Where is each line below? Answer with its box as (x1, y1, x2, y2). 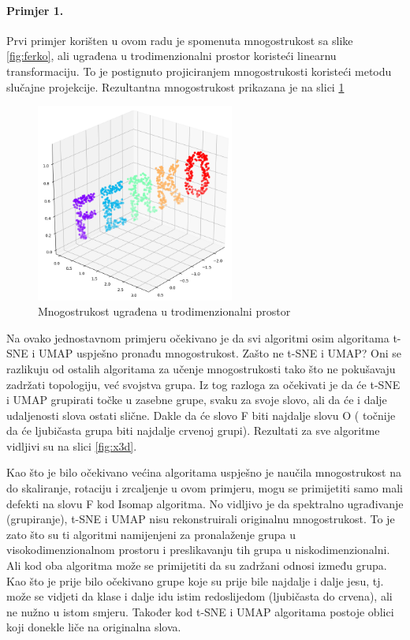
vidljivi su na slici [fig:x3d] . (6, 437, 137, 454)
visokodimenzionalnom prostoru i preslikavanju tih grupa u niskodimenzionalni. (6, 541, 390, 558)
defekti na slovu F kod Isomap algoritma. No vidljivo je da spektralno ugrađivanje (6, 495, 404, 511)
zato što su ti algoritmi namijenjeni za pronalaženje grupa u (6, 526, 296, 542)
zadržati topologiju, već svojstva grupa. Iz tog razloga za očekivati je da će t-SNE (6, 376, 401, 392)
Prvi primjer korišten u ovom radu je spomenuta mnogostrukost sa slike (6, 32, 353, 48)
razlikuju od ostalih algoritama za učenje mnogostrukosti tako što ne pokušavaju (6, 360, 396, 376)
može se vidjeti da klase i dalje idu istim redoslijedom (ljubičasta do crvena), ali (6, 588, 393, 604)
